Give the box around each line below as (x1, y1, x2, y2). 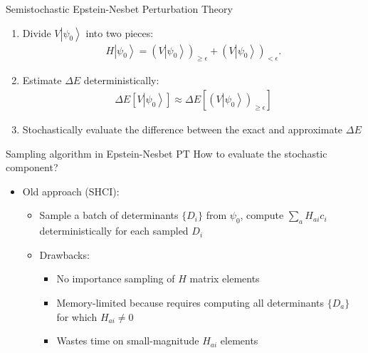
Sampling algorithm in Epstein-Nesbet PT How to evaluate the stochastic (6, 145, 327, 160)
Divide (22, 25, 51, 40)
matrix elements (189, 271, 260, 286)
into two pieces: (85, 25, 154, 40)
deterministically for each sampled (39, 223, 189, 238)
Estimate (22, 73, 62, 88)
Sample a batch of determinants (39, 208, 179, 222)
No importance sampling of (56, 271, 175, 286)
